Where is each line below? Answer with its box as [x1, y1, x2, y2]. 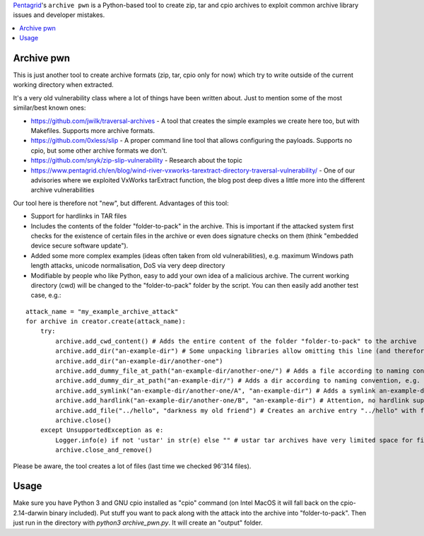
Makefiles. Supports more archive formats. [30, 127, 155, 135]
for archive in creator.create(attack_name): [25, 317, 187, 325]
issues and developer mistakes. [13, 11, 105, 19]
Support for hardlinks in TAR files [30, 212, 127, 221]
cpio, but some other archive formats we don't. [30, 146, 167, 155]
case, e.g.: [30, 291, 61, 300]
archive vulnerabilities [30, 186, 95, 194]
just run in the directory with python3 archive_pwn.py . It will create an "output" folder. [13, 518, 263, 527]
